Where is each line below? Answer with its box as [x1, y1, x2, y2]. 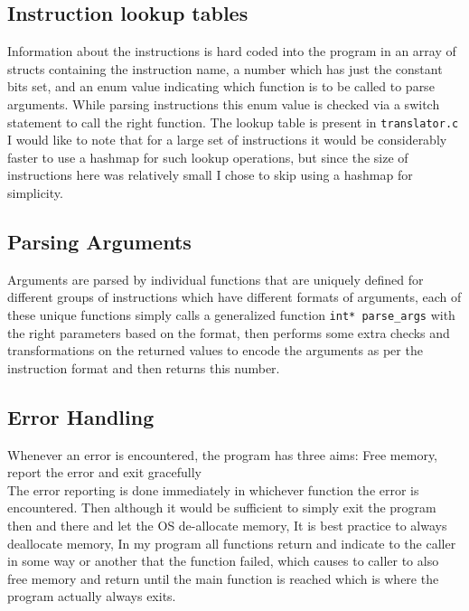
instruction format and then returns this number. [7, 358, 280, 377]
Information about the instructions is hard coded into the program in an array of [7, 42, 456, 61]
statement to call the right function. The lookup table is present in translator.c [7, 112, 459, 131]
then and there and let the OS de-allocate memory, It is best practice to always [7, 516, 447, 535]
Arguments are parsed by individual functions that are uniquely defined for [7, 269, 424, 288]
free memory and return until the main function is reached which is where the [7, 569, 439, 587]
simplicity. [7, 183, 63, 202]
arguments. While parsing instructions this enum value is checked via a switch [7, 94, 440, 113]
